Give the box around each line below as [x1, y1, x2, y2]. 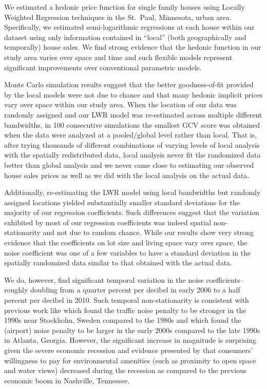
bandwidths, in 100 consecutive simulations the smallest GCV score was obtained [4, 119, 260, 130]
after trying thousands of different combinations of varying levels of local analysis [4, 139, 260, 150]
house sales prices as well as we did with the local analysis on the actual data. [4, 169, 250, 180]
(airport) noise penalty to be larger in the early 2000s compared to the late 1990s [4, 324, 260, 335]
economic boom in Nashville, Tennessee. [4, 375, 130, 385]
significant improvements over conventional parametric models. [4, 62, 202, 72]
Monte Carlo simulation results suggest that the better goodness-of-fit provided [4, 79, 254, 90]
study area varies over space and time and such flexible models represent [4, 51, 233, 62]
